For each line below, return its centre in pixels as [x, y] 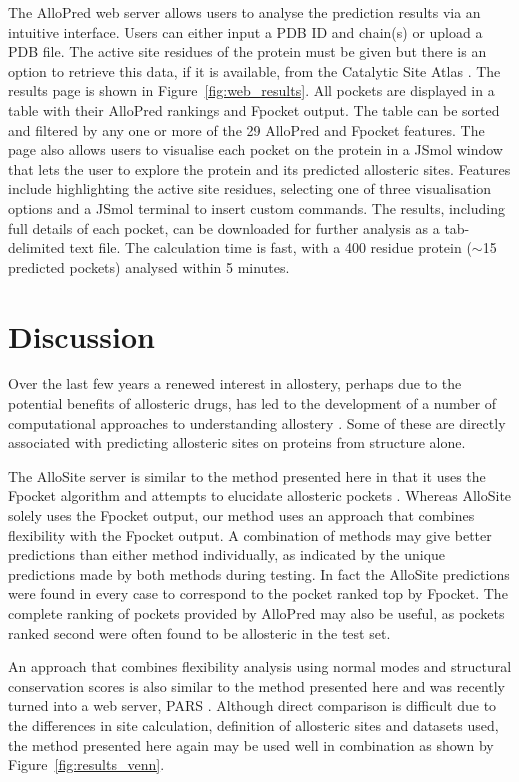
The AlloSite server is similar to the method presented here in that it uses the [247, 475]
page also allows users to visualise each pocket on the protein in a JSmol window [255, 149]
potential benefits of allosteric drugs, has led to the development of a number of [252, 403]
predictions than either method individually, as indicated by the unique [227, 554]
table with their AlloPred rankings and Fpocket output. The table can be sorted [254, 109]
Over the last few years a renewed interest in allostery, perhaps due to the [235, 383]
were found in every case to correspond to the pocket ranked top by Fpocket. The [258, 593]
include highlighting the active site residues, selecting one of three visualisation [250, 188]
